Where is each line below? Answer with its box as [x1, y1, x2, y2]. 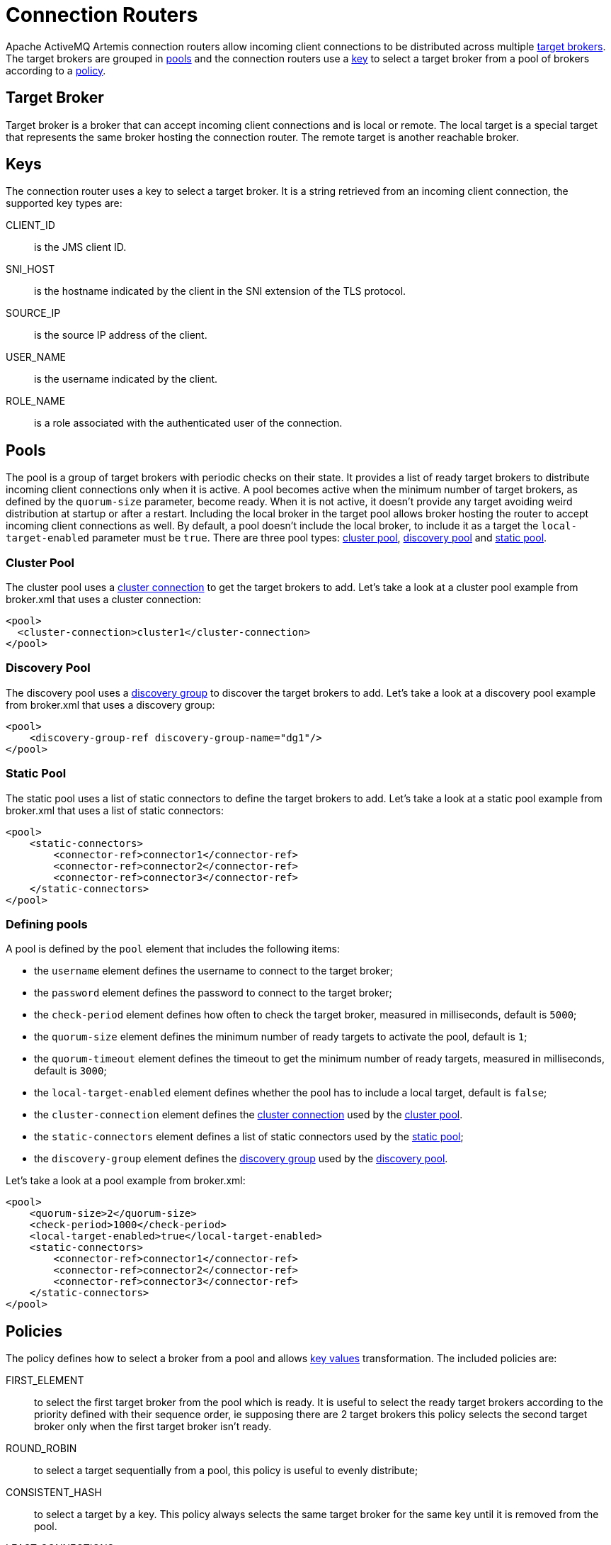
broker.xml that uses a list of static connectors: [6, 804, 224, 816]
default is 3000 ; [34, 1064, 107, 1077]
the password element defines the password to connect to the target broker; [34, 987, 392, 999]
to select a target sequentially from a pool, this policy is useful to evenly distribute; [34, 1464, 418, 1477]
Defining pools [6, 916, 88, 931]
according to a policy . [6, 64, 106, 77]
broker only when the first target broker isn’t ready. [34, 1420, 272, 1433]
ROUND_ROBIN [6, 1442, 77, 1455]
